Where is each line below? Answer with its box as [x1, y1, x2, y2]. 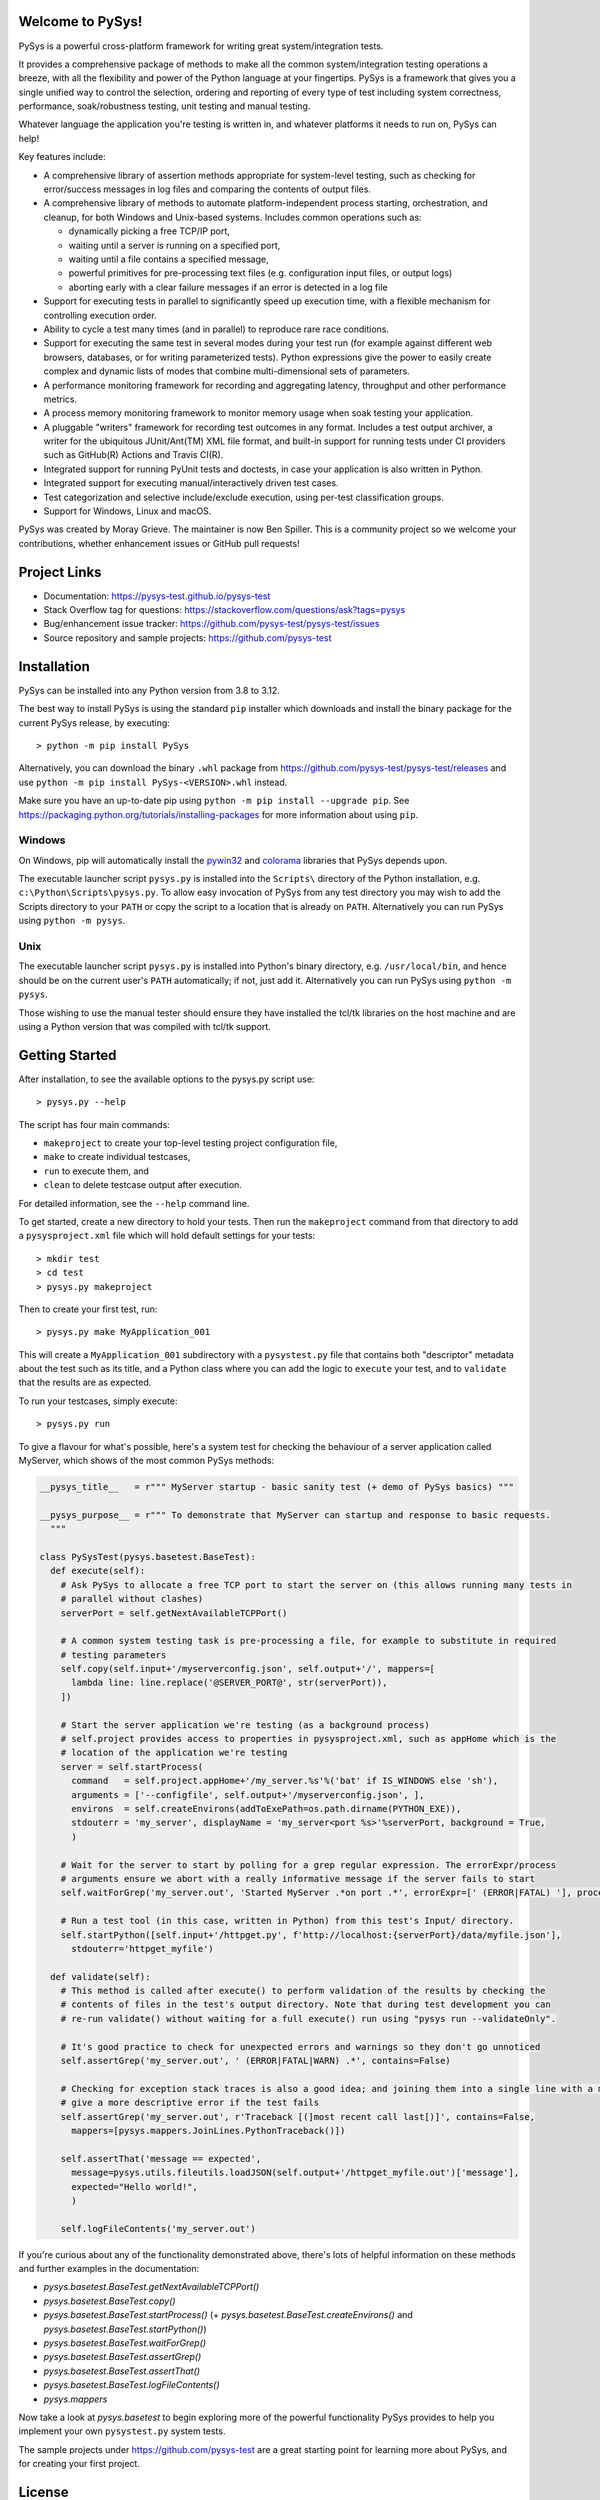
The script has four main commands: [18, 1118, 170, 1130]
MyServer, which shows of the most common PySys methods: [18, 1455, 275, 1467]
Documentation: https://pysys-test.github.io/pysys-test [43, 590, 271, 602]
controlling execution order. [43, 309, 157, 321]
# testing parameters [60, 1649, 167, 1660]
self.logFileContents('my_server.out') [60, 2223, 257, 2234]
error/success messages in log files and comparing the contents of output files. [43, 183, 372, 195]
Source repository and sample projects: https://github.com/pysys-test [43, 631, 332, 644]
